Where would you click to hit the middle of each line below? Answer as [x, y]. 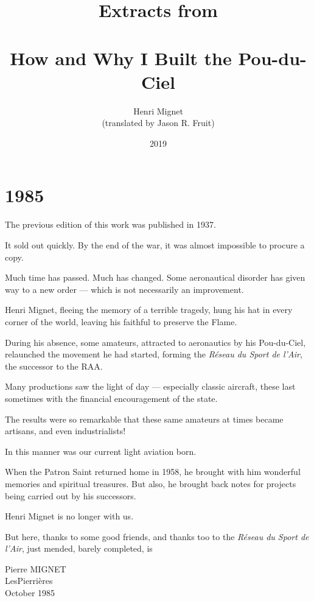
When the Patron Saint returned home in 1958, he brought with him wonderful [153, 472]
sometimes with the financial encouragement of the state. [111, 398]
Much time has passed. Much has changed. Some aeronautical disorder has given [155, 277]
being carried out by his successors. [71, 495]
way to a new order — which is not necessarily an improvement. [124, 289]
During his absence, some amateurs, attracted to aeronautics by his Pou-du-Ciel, [155, 342]
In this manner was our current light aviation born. [101, 451]
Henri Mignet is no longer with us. [69, 516]
